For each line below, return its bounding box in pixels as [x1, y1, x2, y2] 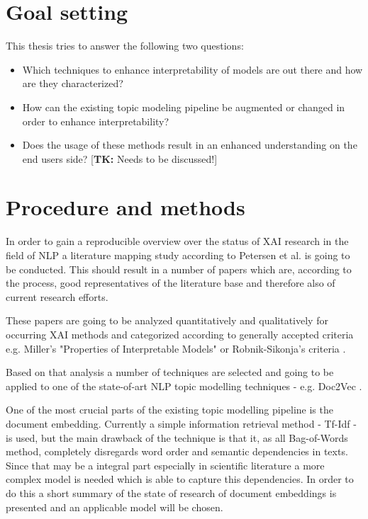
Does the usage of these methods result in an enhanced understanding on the [22, 137, 357, 152]
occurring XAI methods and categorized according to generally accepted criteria [6, 326, 354, 341]
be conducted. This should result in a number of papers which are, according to [6, 261, 352, 276]
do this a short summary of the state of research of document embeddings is [6, 485, 337, 500]
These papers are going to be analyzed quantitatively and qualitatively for [6, 313, 328, 328]
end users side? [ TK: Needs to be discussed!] [22, 151, 218, 166]
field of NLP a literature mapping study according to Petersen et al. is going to [6, 248, 350, 262]
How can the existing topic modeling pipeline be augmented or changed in [22, 99, 345, 114]
